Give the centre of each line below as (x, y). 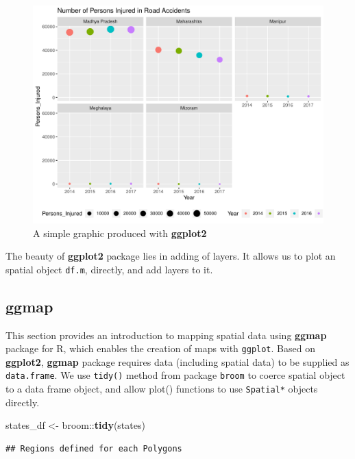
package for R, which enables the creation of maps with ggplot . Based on (160, 348)
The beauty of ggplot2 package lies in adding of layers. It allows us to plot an (171, 256)
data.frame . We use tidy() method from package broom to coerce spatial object (175, 375)
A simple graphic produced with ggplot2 (120, 233)
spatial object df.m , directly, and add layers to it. (109, 269)
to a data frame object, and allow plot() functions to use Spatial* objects (162, 389)
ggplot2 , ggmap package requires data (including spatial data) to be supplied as (177, 361)
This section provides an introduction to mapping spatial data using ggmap (166, 335)
